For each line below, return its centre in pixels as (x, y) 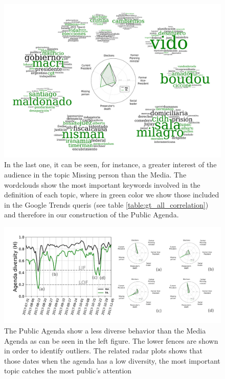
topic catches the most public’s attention (68, 371)
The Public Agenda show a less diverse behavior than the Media (105, 330)
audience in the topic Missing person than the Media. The (95, 174)
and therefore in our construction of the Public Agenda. (92, 215)
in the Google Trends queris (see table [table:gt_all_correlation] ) (106, 204)
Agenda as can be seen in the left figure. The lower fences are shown (111, 340)
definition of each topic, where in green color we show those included (112, 195)
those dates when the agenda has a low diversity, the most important (112, 360)
